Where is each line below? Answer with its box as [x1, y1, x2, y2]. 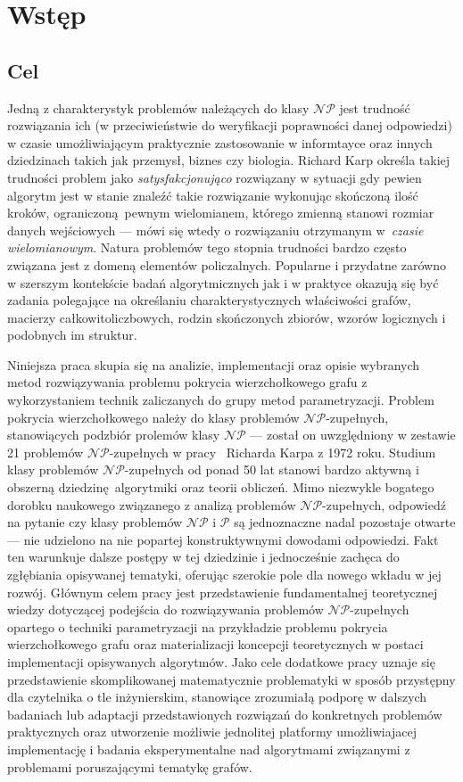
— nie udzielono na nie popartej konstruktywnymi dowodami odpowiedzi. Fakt [7, 530, 439, 548]
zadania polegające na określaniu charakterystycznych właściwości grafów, [7, 291, 411, 309]
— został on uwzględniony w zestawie [250, 425, 456, 444]
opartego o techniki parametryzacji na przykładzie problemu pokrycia [7, 617, 388, 636]
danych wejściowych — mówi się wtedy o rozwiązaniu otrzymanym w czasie [7, 220, 424, 239]
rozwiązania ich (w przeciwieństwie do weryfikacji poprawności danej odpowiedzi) [7, 116, 452, 135]
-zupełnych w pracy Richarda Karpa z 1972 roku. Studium [109, 442, 436, 461]
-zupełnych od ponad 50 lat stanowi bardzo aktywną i [124, 460, 419, 479]
